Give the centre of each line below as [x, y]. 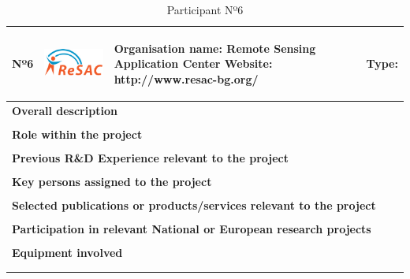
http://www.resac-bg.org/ [186, 78]
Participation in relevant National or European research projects [192, 229]
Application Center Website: [193, 63]
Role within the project [77, 134]
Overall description [65, 110]
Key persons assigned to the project [112, 181]
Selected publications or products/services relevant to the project [194, 205]
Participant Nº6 [205, 9]
